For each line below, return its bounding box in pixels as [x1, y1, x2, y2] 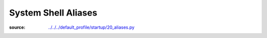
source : [9, 24, 26, 30]
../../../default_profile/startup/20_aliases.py [48, 24, 134, 30]
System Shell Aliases [9, 7, 97, 18]
